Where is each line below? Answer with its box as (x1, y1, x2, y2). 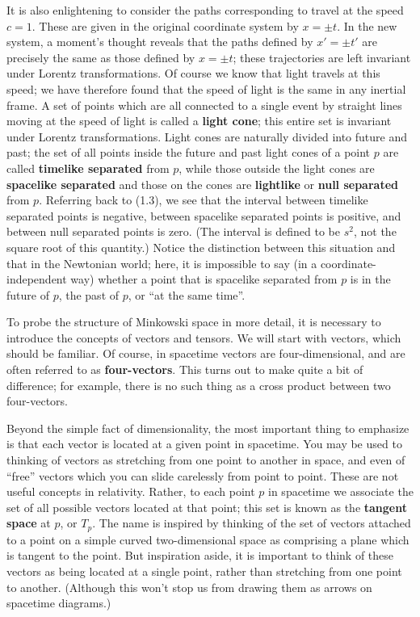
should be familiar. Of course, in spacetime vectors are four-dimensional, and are (6, 345, 405, 362)
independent (6, 271, 67, 288)
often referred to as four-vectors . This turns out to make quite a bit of (6, 361, 363, 378)
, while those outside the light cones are (178, 159, 375, 176)
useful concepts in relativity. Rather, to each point (6, 483, 255, 500)
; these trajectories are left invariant (233, 48, 411, 65)
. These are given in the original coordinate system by (31, 17, 299, 34)
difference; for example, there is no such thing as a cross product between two (6, 376, 391, 393)
